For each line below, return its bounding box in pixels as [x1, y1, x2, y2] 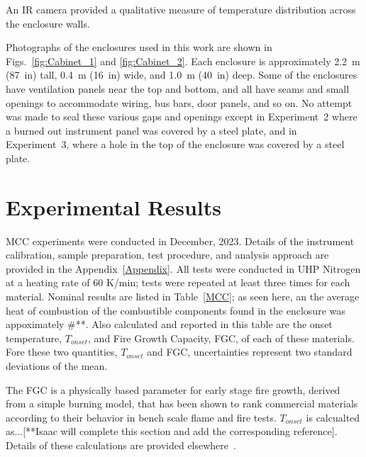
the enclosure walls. [6, 16, 90, 30]
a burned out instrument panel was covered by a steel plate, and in [6, 123, 297, 137]
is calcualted [306, 410, 360, 424]
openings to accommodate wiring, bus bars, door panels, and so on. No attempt [6, 95, 353, 110]
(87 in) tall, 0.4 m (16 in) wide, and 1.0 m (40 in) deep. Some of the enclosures [6, 67, 357, 82]
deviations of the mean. [6, 359, 108, 373]
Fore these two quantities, [6, 344, 118, 359]
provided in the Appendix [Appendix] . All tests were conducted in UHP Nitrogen [6, 261, 361, 276]
